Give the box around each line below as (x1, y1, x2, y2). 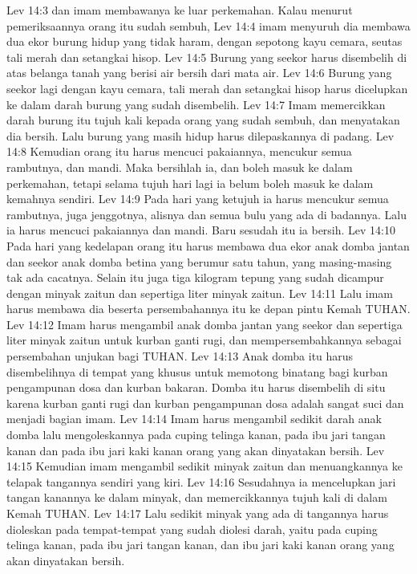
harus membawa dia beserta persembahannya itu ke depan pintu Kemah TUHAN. (6, 300, 411, 317)
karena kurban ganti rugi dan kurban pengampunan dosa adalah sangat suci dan (6, 394, 404, 411)
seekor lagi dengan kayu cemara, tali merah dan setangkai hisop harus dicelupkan (6, 79, 408, 96)
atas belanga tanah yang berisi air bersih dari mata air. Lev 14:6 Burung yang (6, 64, 392, 81)
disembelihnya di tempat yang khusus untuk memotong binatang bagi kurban (6, 363, 388, 380)
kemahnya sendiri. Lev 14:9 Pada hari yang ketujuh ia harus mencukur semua (6, 190, 389, 207)
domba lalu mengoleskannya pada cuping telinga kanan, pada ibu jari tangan (6, 426, 386, 443)
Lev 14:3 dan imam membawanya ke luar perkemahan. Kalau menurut (6, 2, 353, 18)
